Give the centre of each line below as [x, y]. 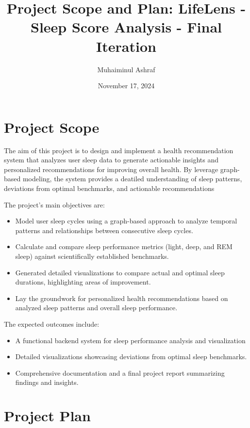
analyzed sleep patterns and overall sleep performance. [96, 308]
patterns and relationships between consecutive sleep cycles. [104, 230]
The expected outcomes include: [52, 324]
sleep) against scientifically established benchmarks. [92, 256]
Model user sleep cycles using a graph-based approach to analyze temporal [126, 221]
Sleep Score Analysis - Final [126, 27]
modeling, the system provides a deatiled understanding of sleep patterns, [132, 179]
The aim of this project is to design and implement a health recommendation [119, 150]
